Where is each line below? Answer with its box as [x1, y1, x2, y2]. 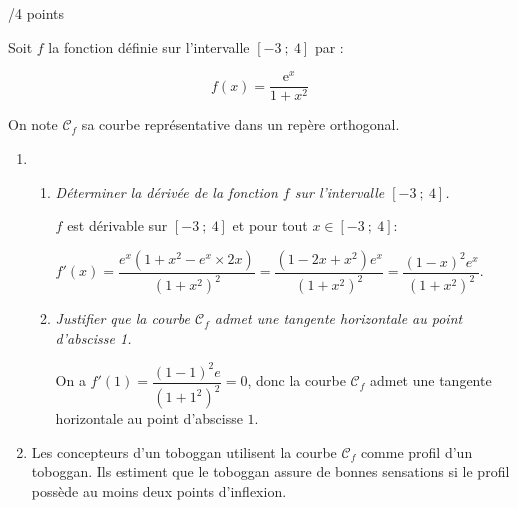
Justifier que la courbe [55, 308, 190, 329]
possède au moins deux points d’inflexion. [31, 480, 287, 501]
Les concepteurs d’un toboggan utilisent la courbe [31, 441, 337, 462]
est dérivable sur [67, 215, 168, 236]
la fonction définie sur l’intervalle [48, 36, 250, 57]
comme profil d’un [360, 441, 473, 462]
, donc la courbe [247, 370, 346, 391]
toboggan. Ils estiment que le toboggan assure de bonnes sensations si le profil [31, 461, 510, 482]
